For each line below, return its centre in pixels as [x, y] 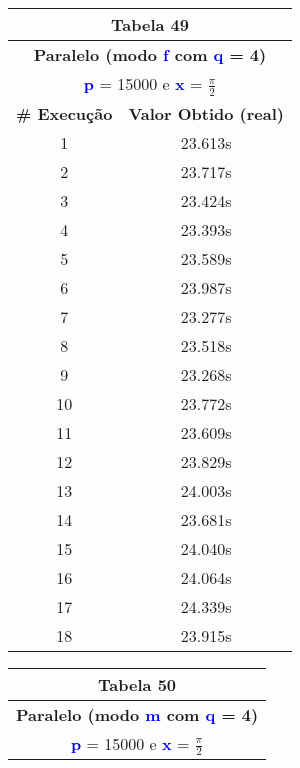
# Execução [64, 113]
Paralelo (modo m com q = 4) [137, 714]
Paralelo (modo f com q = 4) [150, 54]
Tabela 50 [137, 684]
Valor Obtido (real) [206, 113]
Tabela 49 [150, 24]
